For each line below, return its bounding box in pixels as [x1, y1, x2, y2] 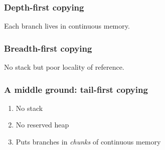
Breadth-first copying [4, 42, 92, 54]
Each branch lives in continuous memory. [4, 21, 130, 31]
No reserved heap [16, 119, 69, 130]
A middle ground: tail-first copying [4, 83, 148, 95]
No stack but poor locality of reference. [4, 62, 124, 72]
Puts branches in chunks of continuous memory [16, 136, 161, 147]
